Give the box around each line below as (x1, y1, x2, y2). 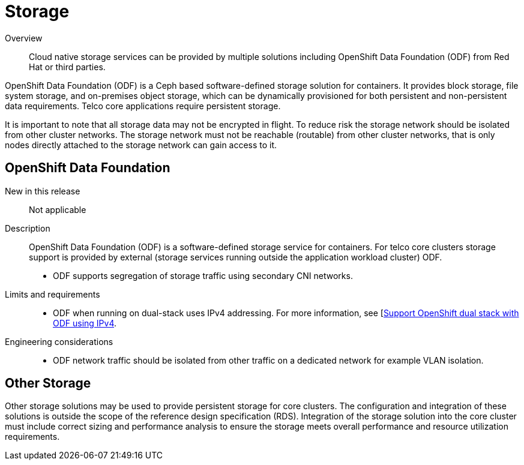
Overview (5, 32, 43, 43)
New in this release (5, 185, 80, 196)
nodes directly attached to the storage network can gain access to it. (5, 139, 277, 150)
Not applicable (29, 204, 86, 215)
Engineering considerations (5, 336, 113, 347)
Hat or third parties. (29, 61, 106, 72)
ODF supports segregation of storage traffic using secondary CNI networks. (53, 270, 353, 281)
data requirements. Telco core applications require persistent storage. (5, 100, 281, 111)
